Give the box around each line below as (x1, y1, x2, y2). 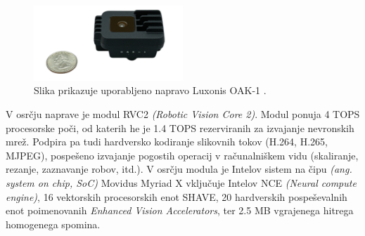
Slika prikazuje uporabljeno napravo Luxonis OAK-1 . (34, 83, 267, 98)
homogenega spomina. (6, 216, 101, 231)
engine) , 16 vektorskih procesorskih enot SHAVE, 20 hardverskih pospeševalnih (6, 189, 347, 204)
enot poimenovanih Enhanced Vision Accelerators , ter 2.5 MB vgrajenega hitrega (6, 203, 354, 218)
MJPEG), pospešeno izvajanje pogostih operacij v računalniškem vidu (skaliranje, (6, 147, 359, 162)
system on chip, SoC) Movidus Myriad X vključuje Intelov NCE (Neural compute (6, 175, 357, 190)
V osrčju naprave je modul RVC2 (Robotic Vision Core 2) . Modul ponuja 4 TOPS (6, 107, 360, 122)
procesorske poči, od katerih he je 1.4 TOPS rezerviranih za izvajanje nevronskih (6, 120, 354, 135)
